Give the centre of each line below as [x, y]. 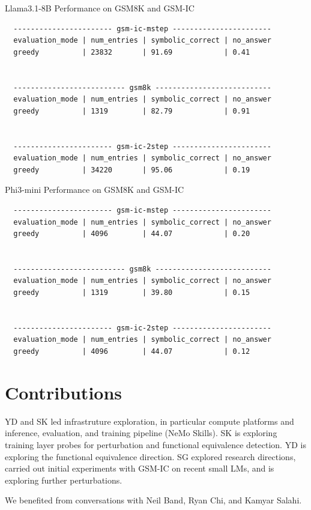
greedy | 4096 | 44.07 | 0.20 [132, 234]
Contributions [64, 392]
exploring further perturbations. [64, 480]
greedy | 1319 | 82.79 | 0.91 [132, 111]
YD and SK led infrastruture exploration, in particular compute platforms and [149, 421]
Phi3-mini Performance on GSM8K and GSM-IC [95, 190]
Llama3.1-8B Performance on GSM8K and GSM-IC [100, 8]
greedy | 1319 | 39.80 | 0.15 [132, 293]
